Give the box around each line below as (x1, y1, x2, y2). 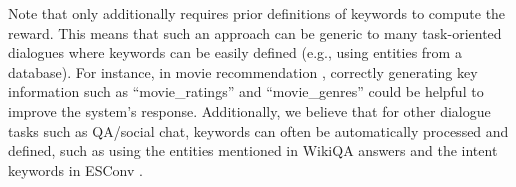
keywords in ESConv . (8, 159, 143, 180)
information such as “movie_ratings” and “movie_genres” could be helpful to (8, 81, 484, 102)
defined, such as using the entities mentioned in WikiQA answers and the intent (8, 140, 498, 161)
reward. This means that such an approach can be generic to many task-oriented (8, 22, 502, 43)
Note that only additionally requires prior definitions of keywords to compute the (8, 3, 506, 23)
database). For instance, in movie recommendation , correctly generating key (8, 61, 478, 82)
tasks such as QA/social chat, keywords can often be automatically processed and (8, 120, 509, 141)
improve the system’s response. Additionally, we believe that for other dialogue (8, 100, 491, 121)
